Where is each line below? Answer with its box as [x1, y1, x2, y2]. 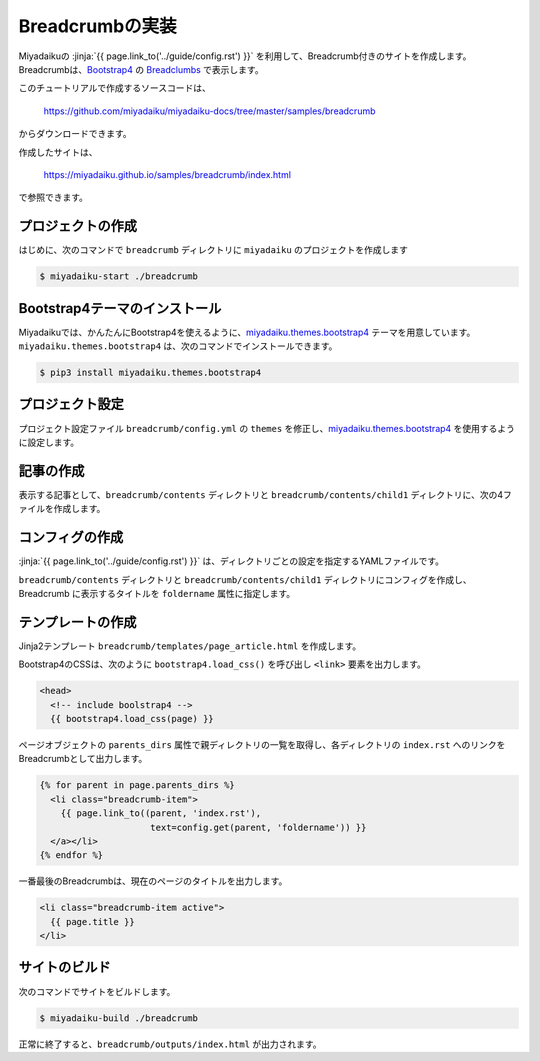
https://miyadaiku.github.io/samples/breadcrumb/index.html [43, 168, 292, 180]
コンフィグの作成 [18, 529, 124, 546]
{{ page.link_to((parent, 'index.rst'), [60, 808, 262, 819]
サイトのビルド [18, 959, 111, 976]
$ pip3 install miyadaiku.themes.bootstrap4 [39, 367, 262, 379]
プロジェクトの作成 [18, 218, 137, 235]
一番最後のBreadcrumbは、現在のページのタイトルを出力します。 [18, 875, 288, 887]
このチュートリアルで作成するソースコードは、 [18, 82, 212, 94]
